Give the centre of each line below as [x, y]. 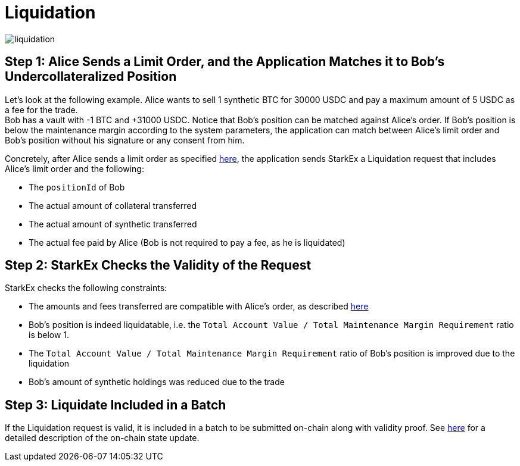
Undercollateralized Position [91, 77]
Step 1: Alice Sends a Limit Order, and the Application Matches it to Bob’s [225, 62]
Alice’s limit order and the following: [74, 168]
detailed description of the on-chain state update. [102, 438]
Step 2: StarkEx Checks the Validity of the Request [158, 265]
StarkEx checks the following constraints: [86, 288]
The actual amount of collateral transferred [113, 205]
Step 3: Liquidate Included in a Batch [116, 405]
